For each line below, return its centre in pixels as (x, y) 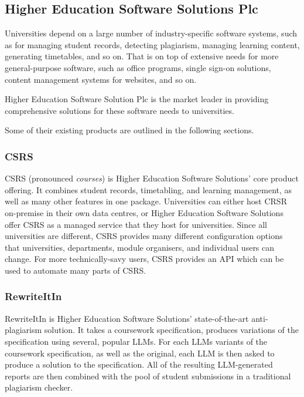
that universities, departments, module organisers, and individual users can (140, 247)
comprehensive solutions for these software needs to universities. (119, 110)
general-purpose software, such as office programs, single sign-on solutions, (138, 67)
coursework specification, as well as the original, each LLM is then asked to (140, 353)
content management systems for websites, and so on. (101, 79)
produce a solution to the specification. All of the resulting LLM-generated (139, 364)
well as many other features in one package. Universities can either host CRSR (146, 201)
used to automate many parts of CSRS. (76, 270)
